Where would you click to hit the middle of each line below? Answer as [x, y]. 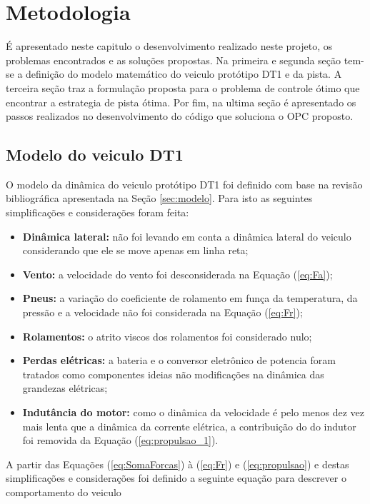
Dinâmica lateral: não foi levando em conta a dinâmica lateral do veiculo [187, 236]
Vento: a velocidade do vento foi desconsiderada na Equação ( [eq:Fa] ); [177, 274]
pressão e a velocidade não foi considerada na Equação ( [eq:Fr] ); [162, 312]
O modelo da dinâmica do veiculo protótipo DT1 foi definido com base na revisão [184, 184]
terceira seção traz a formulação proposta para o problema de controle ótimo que [183, 87]
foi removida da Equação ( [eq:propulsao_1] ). [120, 440]
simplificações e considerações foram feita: [97, 212]
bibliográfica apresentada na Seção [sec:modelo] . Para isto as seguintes [159, 198]
